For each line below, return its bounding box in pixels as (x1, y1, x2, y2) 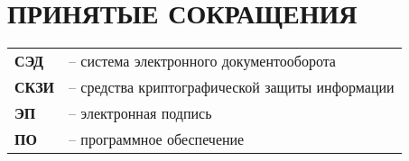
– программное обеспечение (69, 129, 245, 150)
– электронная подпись (69, 103, 212, 124)
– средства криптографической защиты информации (69, 76, 395, 98)
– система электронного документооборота (69, 50, 336, 72)
